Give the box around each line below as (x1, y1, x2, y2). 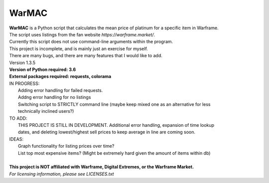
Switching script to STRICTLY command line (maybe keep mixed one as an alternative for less (18, 101, 211, 107)
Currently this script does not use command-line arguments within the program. (9, 39, 173, 45)
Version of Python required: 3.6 (9, 66, 76, 72)
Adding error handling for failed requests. (18, 88, 103, 93)
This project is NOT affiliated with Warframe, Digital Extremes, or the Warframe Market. (9, 164, 194, 170)
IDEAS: (9, 136, 23, 142)
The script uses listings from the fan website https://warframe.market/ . (9, 31, 155, 37)
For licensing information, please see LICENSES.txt (9, 171, 114, 177)
